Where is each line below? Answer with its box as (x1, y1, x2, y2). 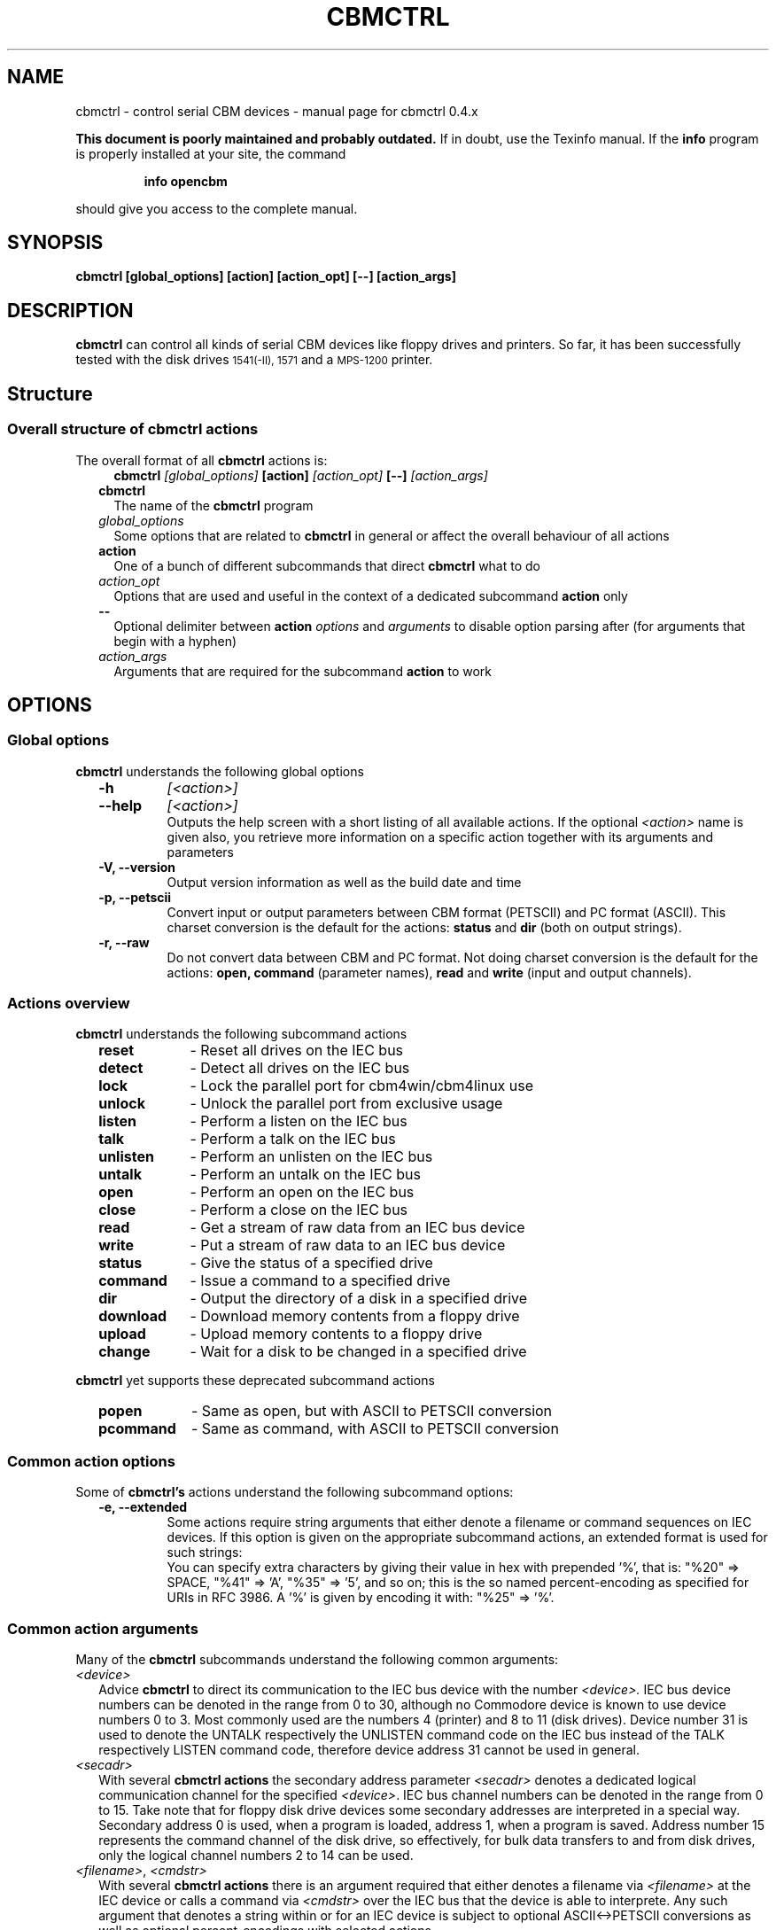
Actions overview (7, 994, 130, 1013)
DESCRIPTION (7, 299, 134, 322)
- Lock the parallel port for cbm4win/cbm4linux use (190, 1077, 534, 1095)
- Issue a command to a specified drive (190, 1272, 451, 1290)
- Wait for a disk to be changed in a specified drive (190, 1342, 527, 1361)
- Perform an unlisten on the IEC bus (190, 1148, 433, 1166)
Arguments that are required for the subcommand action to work (113, 663, 493, 679)
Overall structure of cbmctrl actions (7, 420, 259, 439)
